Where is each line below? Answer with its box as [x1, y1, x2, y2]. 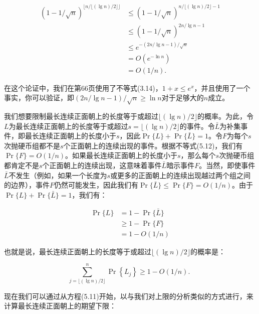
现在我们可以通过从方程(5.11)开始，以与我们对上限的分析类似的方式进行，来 [4, 290, 253, 301]
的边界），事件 [4, 180, 50, 190]
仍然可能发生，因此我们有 [54, 180, 139, 190]
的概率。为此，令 [197, 111, 253, 121]
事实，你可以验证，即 [4, 92, 74, 103]
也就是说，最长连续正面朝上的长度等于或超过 [4, 246, 151, 256]
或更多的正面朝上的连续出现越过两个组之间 [110, 170, 251, 180]
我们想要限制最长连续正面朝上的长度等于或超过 [4, 111, 158, 121]
